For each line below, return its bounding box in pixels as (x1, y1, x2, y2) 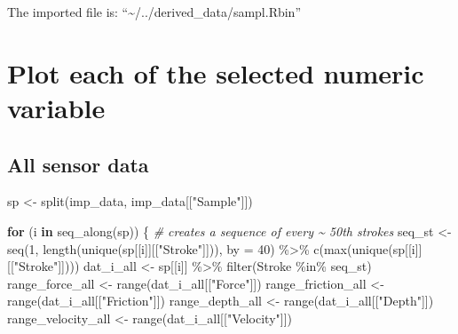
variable (7, 89, 106, 125)
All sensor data (7, 150, 149, 178)
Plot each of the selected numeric (7, 54, 424, 91)
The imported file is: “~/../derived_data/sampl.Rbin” (7, 3, 302, 20)
